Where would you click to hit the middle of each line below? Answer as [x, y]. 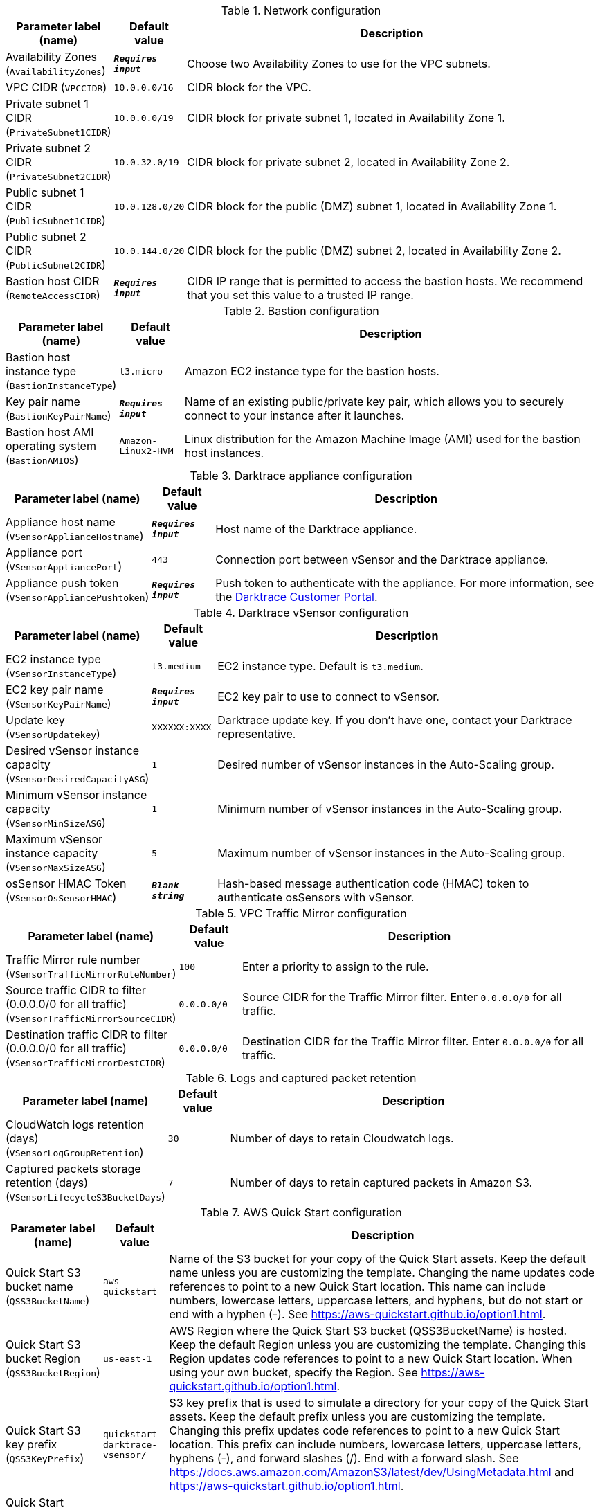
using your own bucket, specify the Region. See [293, 1372]
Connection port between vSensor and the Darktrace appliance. [382, 559]
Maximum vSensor [54, 839]
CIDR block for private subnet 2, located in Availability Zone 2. [348, 162]
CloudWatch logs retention [75, 1124]
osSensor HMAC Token [66, 883]
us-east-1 [127, 1358]
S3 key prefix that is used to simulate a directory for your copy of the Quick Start [379, 1403]
